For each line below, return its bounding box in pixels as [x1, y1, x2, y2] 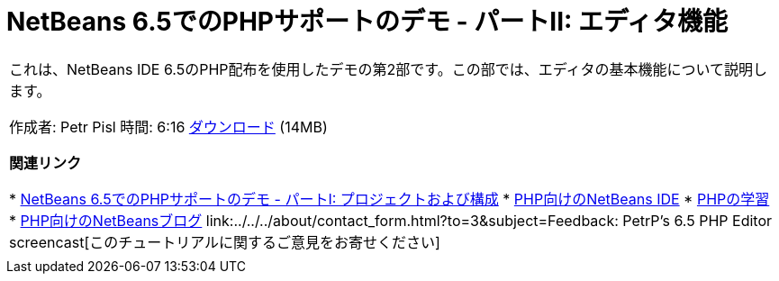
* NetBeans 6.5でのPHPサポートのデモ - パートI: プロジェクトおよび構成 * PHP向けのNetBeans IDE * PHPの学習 [9, 189, 770, 208]
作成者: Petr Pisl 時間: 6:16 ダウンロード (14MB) [9, 117, 328, 136]
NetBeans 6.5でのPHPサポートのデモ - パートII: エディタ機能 [6, 6, 729, 37]
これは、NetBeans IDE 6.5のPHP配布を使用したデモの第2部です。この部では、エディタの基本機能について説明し [9, 59, 768, 78]
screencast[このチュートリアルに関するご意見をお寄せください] [9, 232, 440, 251]
